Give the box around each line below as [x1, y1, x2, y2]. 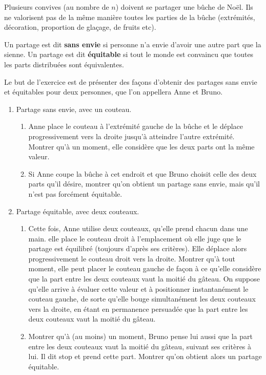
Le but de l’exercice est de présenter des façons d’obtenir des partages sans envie [4, 76, 257, 87]
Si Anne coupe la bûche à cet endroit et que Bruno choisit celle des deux [28, 168, 257, 179]
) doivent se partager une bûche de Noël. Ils [115, 2, 253, 12]
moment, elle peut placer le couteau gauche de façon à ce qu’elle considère [28, 263, 261, 274]
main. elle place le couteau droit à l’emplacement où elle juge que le [28, 233, 241, 243]
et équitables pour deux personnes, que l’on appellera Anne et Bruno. [4, 86, 223, 97]
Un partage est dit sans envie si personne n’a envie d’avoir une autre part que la [4, 39, 261, 49]
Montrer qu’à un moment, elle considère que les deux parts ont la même [28, 141, 255, 152]
